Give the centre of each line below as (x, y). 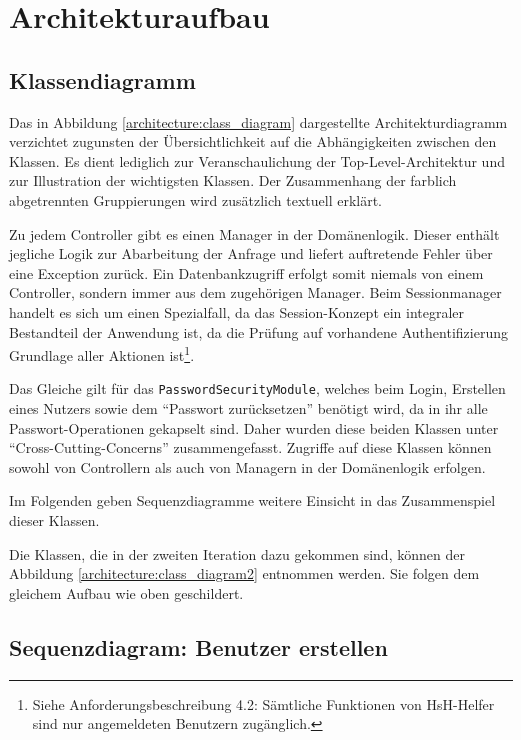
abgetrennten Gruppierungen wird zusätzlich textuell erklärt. (196, 199)
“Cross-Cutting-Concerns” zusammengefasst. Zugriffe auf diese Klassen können (250, 447)
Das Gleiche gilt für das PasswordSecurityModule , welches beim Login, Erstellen (257, 388)
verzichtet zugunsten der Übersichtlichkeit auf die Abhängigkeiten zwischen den (253, 141)
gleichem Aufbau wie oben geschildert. (126, 592)
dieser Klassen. (54, 519)
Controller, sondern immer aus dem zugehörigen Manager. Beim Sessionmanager (255, 292)
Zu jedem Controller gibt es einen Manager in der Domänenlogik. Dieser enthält (254, 233)
